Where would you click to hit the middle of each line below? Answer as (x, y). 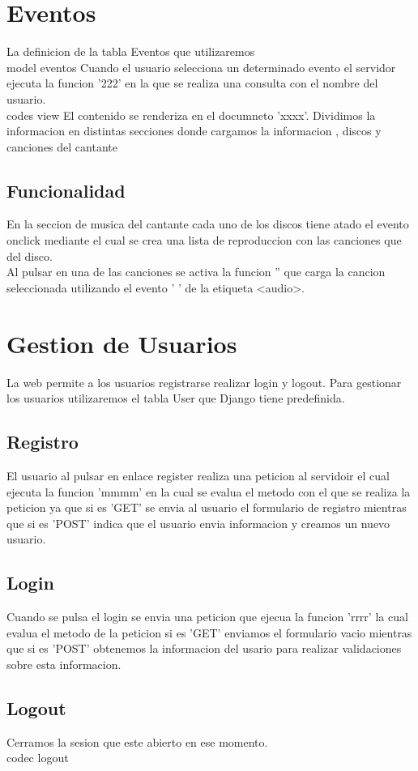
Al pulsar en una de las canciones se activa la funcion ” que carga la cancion (196, 272)
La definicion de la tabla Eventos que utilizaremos (131, 51)
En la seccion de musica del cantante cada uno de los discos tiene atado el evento (208, 224)
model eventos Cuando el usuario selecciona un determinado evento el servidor (201, 67)
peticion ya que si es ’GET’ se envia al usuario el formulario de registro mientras (207, 507)
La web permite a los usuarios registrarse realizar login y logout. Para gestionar (204, 382)
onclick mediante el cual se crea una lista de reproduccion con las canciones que (204, 240)
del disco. (30, 256)
